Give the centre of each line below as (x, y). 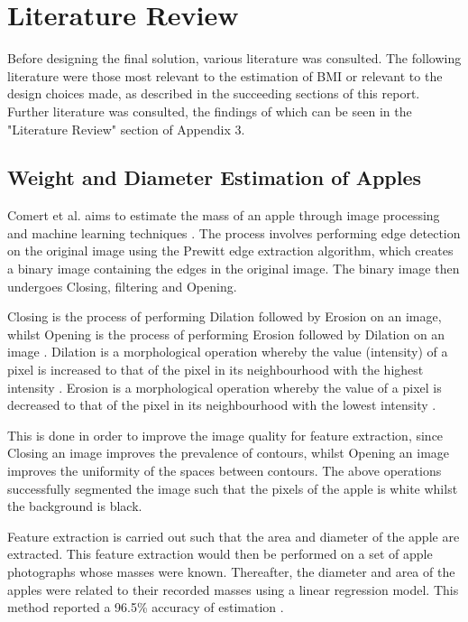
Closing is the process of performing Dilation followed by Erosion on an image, (225, 316)
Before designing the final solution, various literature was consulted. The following (234, 58)
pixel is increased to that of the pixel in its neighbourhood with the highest (216, 370)
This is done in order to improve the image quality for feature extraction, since (225, 435)
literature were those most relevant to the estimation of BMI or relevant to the (225, 75)
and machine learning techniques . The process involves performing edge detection (234, 232)
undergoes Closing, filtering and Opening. (122, 286)
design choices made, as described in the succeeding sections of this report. (214, 93)
